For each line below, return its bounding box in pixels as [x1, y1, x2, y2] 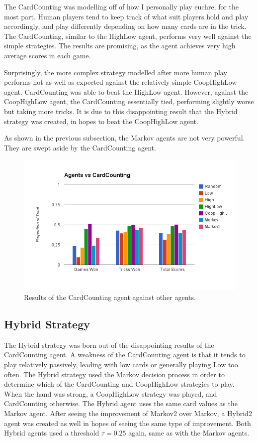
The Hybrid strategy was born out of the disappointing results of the [4, 339, 214, 350]
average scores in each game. [4, 50, 91, 60]
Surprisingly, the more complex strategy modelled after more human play [4, 67, 227, 77]
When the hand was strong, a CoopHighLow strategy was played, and [4, 388, 217, 399]
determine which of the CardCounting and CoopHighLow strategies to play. [4, 379, 235, 389]
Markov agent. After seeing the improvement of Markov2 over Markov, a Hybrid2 [4, 408, 252, 419]
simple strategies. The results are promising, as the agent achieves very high [4, 40, 236, 51]
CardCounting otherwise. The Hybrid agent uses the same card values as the [4, 398, 238, 409]
